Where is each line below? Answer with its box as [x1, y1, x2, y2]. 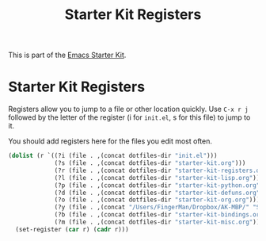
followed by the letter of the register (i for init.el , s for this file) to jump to [8, 113, 251, 122]
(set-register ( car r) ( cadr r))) [15, 225, 129, 233]
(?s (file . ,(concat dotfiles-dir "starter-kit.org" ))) [54, 159, 246, 167]
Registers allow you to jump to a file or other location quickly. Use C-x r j [8, 105, 249, 114]
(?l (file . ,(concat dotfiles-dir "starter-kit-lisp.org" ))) [54, 174, 264, 182]
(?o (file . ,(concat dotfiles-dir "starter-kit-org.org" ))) [54, 196, 260, 204]
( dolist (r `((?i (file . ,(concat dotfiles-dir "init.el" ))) [8, 152, 218, 160]
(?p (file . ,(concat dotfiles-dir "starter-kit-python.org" [54, 181, 260, 189]
